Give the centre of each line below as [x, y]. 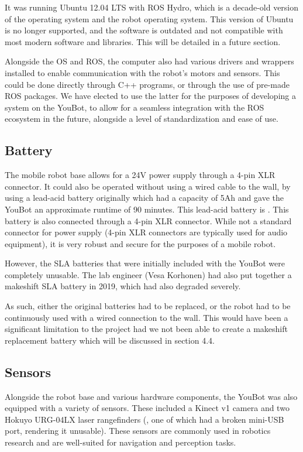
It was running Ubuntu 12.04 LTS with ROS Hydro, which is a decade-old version [152, 7]
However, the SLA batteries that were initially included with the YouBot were [145, 263]
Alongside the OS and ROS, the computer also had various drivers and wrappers [149, 61]
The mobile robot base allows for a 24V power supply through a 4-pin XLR [140, 175]
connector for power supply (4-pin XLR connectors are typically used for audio [146, 232]
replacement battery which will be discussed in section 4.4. [110, 340]
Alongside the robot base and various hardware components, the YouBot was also [151, 396]
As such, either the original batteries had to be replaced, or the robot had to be [148, 306]
